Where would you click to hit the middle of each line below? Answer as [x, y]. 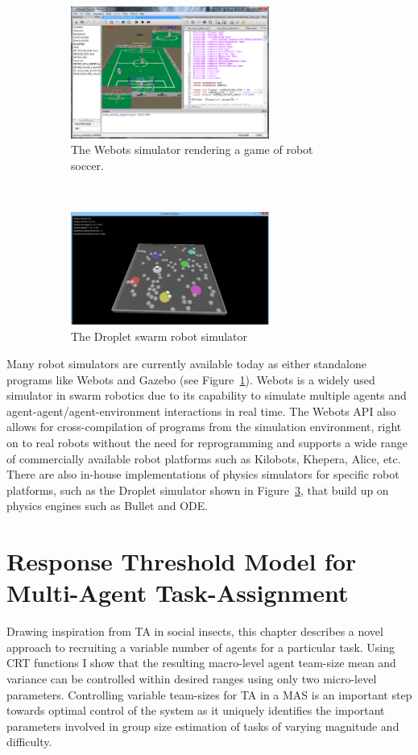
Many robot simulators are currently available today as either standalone [187, 363]
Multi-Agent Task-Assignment [178, 593]
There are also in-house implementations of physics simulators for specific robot [203, 474]
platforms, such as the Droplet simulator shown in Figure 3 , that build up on [198, 490]
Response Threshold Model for [182, 561]
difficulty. [29, 742]
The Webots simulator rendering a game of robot [192, 149]
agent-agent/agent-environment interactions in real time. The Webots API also [201, 411]
